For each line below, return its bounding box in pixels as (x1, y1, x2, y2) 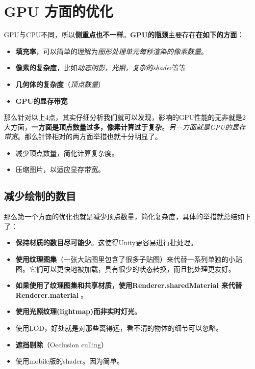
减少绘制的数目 (4, 188, 76, 203)
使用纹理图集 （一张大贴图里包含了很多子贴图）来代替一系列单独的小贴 (15, 254, 242, 264)
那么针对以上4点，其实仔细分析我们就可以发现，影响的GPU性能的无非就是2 (4, 112, 246, 122)
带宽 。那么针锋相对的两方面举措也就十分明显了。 (4, 131, 162, 142)
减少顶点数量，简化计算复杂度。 (15, 147, 119, 158)
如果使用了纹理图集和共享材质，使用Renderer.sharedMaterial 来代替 (15, 280, 242, 290)
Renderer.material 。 (15, 289, 88, 300)
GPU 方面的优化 (4, 1, 113, 21)
